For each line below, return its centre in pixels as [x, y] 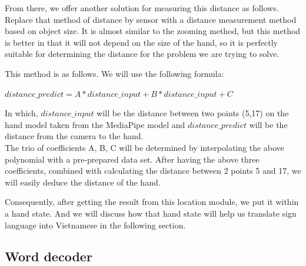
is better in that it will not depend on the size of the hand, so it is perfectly [141, 42]
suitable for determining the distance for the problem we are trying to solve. [142, 54]
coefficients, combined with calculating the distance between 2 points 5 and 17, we [153, 171]
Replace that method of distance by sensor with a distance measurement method [151, 19]
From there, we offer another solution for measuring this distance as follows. [142, 8]
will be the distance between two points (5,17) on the [193, 113]
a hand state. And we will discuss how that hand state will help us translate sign [151, 213]
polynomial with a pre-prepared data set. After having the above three [132, 159]
